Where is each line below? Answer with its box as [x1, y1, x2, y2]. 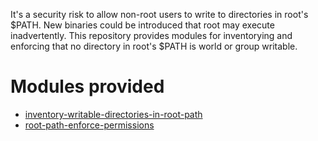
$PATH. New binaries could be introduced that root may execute [10, 19, 275, 31]
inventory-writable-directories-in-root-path [24, 108, 203, 120]
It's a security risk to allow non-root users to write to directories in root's [10, 9, 309, 20]
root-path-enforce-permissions [24, 119, 155, 131]
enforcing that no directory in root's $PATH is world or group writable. [10, 40, 298, 52]
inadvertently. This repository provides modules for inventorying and [10, 30, 293, 41]
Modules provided [10, 75, 165, 98]
